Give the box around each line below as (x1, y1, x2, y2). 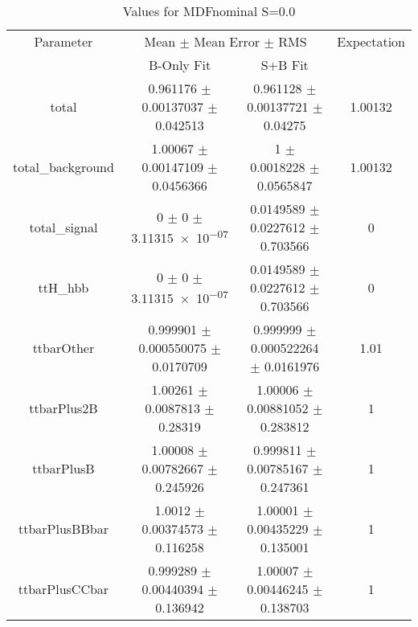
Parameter (34, 32, 93, 51)
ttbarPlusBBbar (18, 519, 109, 538)
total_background (13, 158, 114, 176)
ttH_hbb (38, 278, 89, 297)
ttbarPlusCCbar (18, 580, 109, 598)
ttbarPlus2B (29, 399, 98, 417)
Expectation (337, 32, 405, 51)
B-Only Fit (148, 55, 211, 74)
